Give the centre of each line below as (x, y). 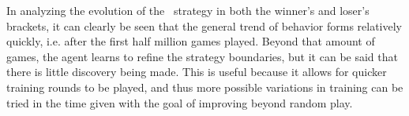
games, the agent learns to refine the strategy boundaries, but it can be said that (202, 56)
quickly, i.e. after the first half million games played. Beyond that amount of (191, 41)
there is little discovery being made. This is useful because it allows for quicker (197, 72)
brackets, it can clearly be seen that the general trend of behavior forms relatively (204, 25)
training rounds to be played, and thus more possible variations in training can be (205, 87)
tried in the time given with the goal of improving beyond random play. (180, 102)
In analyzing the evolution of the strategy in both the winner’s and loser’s (188, 10)
